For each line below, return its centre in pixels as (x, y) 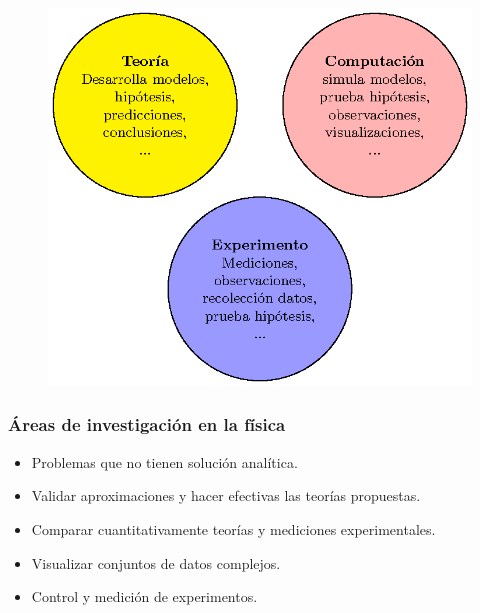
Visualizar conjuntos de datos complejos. (156, 562)
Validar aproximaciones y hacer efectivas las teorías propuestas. (226, 495)
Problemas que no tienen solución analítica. (164, 461)
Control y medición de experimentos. (144, 596)
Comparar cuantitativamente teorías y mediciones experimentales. (233, 528)
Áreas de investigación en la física (147, 424)
